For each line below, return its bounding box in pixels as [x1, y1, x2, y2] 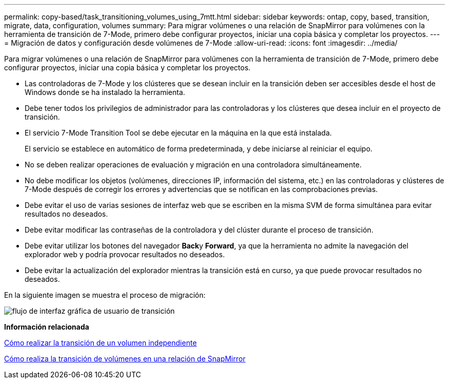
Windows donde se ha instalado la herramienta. [25, 88, 186, 97]
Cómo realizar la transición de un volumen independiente [4, 338, 197, 347]
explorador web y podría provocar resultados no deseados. [25, 250, 225, 259]
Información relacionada [4, 322, 89, 331]
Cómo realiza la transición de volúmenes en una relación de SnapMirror [4, 354, 246, 363]
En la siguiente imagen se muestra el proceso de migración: [4, 291, 206, 299]
